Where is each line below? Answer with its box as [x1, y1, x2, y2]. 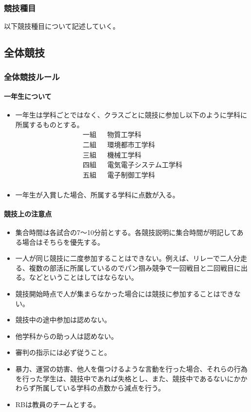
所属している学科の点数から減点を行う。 [36, 383, 165, 393]
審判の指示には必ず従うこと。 [15, 347, 111, 357]
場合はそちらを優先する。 [22, 236, 104, 247]
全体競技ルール [4, 70, 60, 82]
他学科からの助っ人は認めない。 [15, 331, 118, 341]
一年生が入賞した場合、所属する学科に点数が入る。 [15, 189, 179, 199]
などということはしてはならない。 [29, 272, 138, 282]
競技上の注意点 [4, 208, 52, 218]
